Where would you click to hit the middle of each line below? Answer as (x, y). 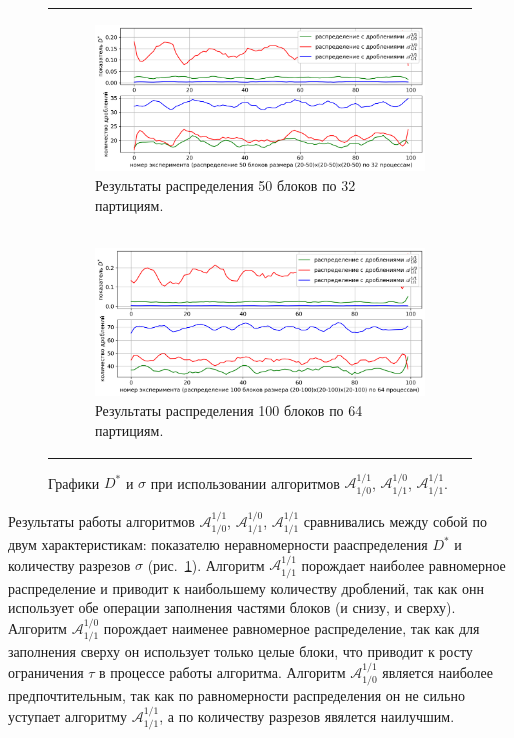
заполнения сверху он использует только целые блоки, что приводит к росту (240, 651)
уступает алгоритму (68, 715)
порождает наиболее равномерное (403, 564)
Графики (74, 482)
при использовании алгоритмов (245, 482)
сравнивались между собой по (395, 520)
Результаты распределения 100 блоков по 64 (229, 409)
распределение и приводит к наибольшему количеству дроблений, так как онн (246, 587)
